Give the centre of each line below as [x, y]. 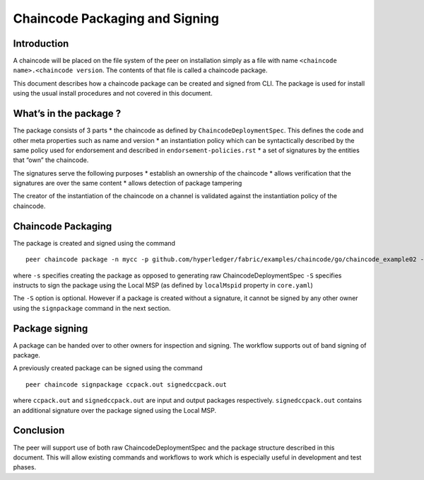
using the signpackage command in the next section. [92, 308]
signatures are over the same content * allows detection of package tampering [128, 183]
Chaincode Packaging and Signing [116, 18]
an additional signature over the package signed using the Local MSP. [115, 410]
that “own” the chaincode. [51, 160]
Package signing [51, 328]
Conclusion [39, 431]
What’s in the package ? [67, 114]
